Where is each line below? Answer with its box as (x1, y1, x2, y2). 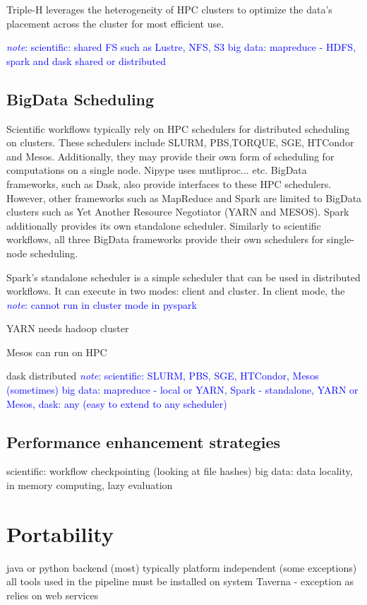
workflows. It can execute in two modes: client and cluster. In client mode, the (6, 283, 345, 298)
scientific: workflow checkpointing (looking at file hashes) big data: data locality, (6, 464, 353, 478)
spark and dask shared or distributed (6, 53, 167, 68)
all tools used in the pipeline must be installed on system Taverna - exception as (6, 574, 354, 589)
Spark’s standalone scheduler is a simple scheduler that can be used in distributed (6, 269, 361, 284)
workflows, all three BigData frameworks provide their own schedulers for (6, 232, 324, 247)
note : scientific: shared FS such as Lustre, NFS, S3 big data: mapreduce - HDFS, (6, 40, 356, 54)
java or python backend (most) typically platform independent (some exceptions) (6, 560, 357, 575)
